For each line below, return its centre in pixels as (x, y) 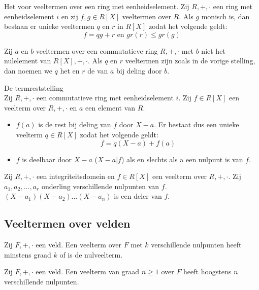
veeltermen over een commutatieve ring (97, 50)
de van (98, 70)
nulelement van (28, 61)
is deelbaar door (47, 159)
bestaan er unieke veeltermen (49, 26)
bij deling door (139, 70)
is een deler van (138, 196)
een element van (110, 107)
